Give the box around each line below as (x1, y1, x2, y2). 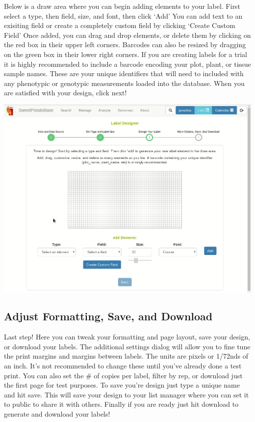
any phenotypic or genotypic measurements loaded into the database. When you (4, 78, 245, 88)
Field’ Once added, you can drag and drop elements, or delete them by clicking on (4, 29, 251, 40)
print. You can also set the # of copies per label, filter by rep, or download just (4, 370, 243, 380)
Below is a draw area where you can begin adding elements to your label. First (4, 1, 240, 11)
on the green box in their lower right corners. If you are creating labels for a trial (4, 49, 247, 59)
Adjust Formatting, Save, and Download (4, 309, 213, 324)
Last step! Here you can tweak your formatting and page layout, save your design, (4, 332, 250, 342)
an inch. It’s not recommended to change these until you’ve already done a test (4, 361, 242, 371)
